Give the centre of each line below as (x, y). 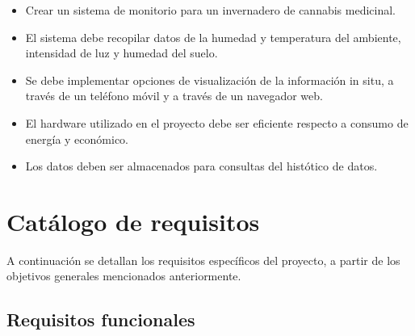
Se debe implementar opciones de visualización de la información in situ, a (210, 80)
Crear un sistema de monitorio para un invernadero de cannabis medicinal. (211, 10)
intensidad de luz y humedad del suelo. (122, 53)
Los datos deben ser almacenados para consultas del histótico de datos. (201, 166)
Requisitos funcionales (101, 319)
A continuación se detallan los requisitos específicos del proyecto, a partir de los (203, 260)
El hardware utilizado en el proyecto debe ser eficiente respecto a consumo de (217, 122)
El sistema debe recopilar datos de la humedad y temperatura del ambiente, (213, 37)
